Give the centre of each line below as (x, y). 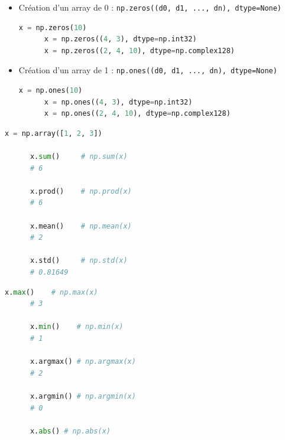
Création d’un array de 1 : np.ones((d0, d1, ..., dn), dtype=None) (148, 70)
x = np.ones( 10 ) (51, 91)
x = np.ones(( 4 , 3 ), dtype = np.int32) (118, 102)
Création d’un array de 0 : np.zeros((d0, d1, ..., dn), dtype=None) (150, 7)
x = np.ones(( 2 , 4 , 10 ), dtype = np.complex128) (137, 114)
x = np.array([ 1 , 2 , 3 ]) (54, 133)
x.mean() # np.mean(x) (81, 226)
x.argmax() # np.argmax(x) (83, 362)
